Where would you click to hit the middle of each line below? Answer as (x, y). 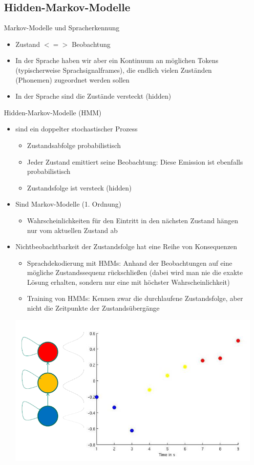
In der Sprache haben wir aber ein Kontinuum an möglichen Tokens (117, 60)
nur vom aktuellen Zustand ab (72, 230)
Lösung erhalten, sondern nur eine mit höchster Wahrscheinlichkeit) (128, 282)
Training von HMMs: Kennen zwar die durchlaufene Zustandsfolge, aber (135, 298)
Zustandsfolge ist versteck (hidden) (79, 187)
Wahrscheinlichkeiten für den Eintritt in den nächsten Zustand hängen (133, 220)
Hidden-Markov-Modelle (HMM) (53, 112)
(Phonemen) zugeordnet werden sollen (73, 79)
